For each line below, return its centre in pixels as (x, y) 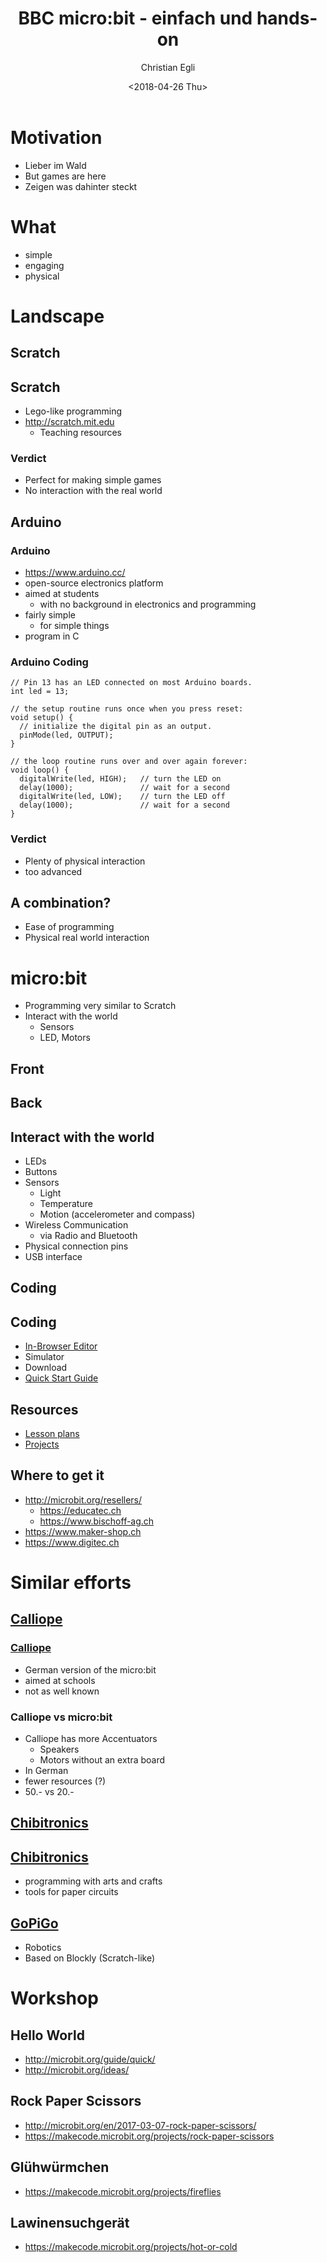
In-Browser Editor (61, 1346)
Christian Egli (168, 67)
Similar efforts (71, 1582)
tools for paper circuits (71, 1892)
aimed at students (62, 593)
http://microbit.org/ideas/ (77, 2069)
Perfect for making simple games (93, 480)
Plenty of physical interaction (85, 861)
